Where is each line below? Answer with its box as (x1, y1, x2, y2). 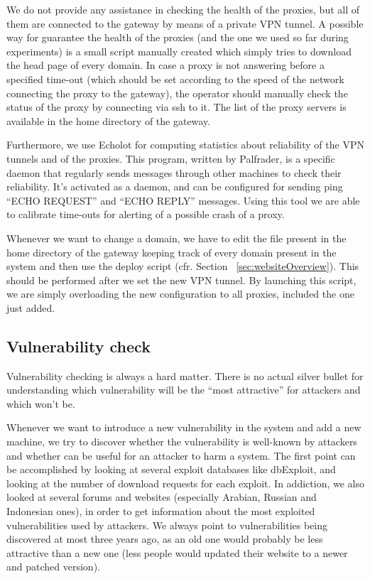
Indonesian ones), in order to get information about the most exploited (6, 504, 315, 519)
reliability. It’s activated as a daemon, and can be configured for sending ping (6, 179, 343, 194)
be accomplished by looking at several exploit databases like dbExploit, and (6, 462, 336, 477)
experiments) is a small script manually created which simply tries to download (6, 43, 352, 58)
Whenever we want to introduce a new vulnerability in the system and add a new (6, 420, 361, 435)
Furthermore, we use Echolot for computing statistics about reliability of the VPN (6, 137, 364, 152)
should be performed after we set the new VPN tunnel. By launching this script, (6, 272, 357, 287)
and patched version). (6, 559, 100, 574)
